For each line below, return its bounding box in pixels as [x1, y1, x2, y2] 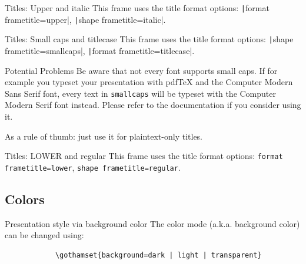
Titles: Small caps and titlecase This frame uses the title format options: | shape [5, 33, 294, 45]
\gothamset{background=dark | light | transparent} [55, 251, 262, 259]
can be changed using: [5, 229, 84, 241]
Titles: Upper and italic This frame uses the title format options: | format [5, 2, 270, 13]
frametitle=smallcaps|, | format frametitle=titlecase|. [5, 44, 195, 56]
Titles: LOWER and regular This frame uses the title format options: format [5, 150, 283, 162]
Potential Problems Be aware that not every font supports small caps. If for [5, 64, 278, 76]
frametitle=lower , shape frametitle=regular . [5, 161, 181, 173]
